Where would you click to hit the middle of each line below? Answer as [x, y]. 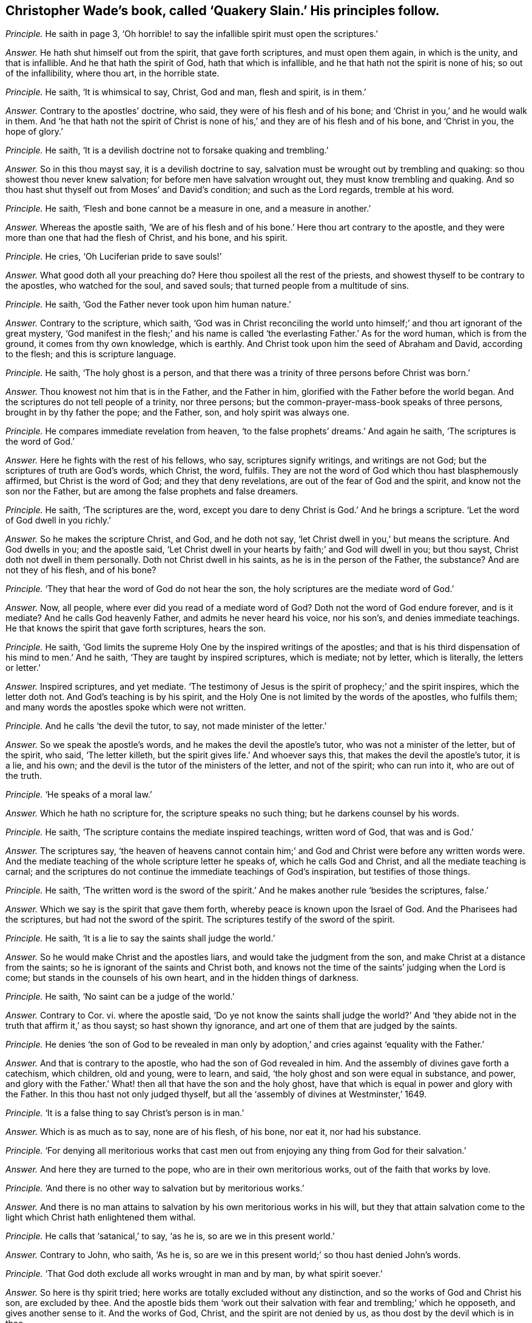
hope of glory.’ [34, 132]
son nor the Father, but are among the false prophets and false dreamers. [152, 491]
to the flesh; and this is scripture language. [91, 354]
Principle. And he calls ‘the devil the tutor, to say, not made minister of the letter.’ [166, 726]
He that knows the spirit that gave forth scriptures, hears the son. [136, 628]
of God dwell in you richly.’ [59, 520]
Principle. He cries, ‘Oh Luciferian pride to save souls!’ [114, 257]
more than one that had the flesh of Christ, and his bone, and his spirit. [146, 238]
